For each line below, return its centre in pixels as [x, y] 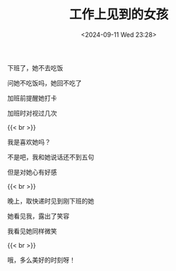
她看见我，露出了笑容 [38, 216]
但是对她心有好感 [32, 172]
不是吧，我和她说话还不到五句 [51, 157]
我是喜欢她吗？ [29, 142]
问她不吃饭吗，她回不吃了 [45, 83]
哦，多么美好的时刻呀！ [41, 260]
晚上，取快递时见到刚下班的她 [51, 201]
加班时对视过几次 [32, 113]
